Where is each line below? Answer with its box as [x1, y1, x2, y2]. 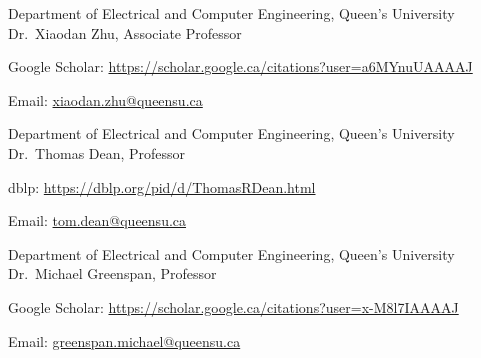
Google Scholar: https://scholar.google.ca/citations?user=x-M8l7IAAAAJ [8, 296, 459, 317]
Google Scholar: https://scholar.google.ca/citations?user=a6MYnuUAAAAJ [8, 56, 473, 77]
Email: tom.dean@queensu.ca [8, 210, 187, 231]
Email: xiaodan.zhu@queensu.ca [8, 89, 203, 110]
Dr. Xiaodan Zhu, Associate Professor [8, 22, 242, 43]
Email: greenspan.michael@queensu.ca [8, 330, 241, 351]
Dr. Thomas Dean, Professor [8, 142, 186, 163]
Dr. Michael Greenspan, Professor [8, 263, 217, 284]
